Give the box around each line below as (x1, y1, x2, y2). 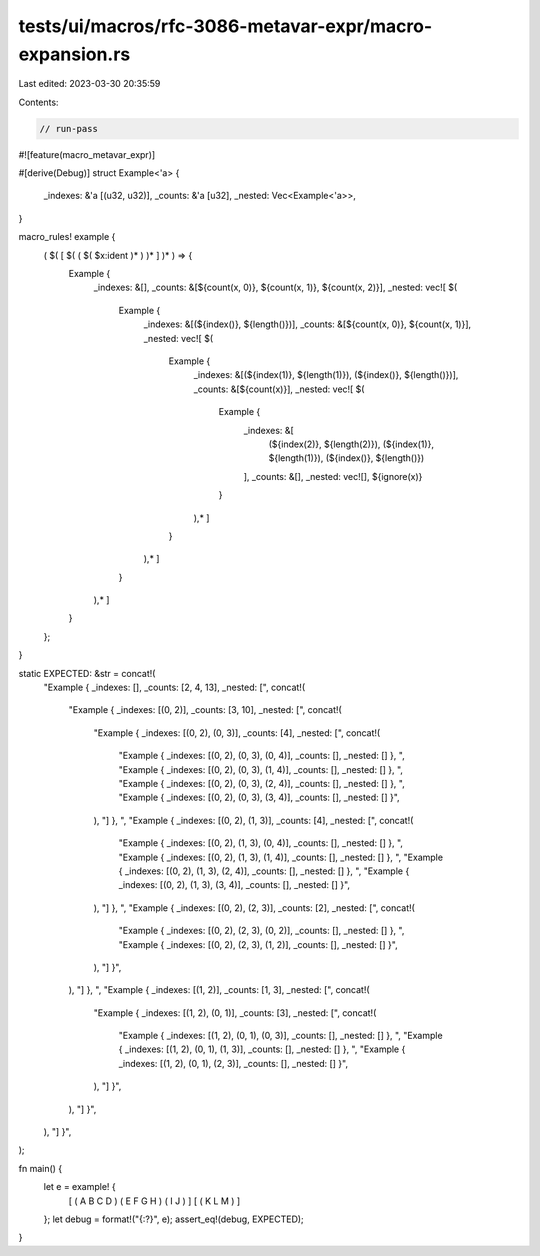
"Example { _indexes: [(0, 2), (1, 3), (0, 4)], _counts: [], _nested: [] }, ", (118, 837, 404, 849)
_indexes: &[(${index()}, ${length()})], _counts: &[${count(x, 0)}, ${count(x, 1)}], (143, 318, 472, 330)
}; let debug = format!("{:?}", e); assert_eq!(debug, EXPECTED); (43, 1213, 304, 1225)
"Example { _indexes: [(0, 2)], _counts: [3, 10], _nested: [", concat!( (68, 704, 342, 716)
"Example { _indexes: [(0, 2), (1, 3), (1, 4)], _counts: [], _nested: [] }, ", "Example (118, 851, 444, 863)
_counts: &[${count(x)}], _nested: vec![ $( (193, 383, 365, 395)
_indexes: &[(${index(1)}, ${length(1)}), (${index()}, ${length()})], (193, 369, 459, 381)
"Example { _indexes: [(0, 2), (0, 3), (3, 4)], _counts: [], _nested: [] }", (118, 791, 400, 804)
